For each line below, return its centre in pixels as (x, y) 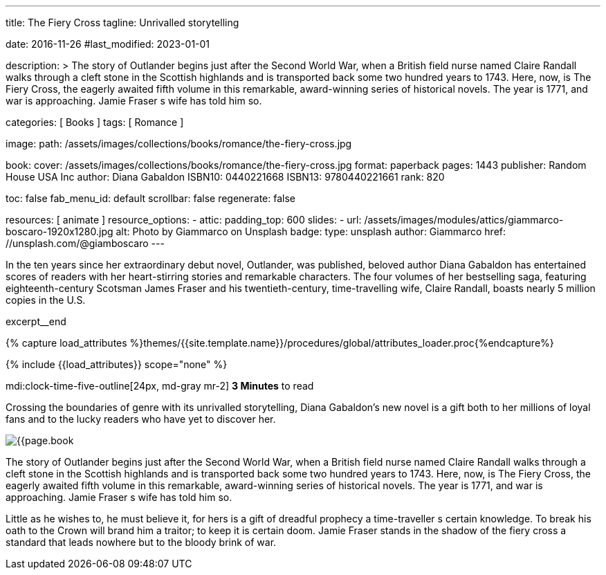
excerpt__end (36, 321)
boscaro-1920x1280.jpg (59, 231)
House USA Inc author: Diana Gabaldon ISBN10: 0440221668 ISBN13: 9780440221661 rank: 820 (225, 177)
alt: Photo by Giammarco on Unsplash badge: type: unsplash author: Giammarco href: (311, 231)
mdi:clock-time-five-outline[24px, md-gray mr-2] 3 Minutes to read (160, 386)
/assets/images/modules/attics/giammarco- (464, 220)
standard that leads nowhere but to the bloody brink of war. (141, 542)
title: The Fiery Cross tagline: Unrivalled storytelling (122, 22)
